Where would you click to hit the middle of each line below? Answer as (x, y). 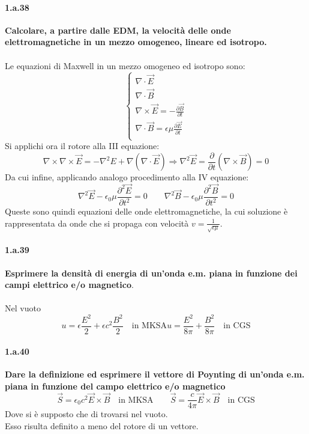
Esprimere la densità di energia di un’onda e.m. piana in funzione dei (151, 273)
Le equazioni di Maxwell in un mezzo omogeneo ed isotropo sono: (125, 65)
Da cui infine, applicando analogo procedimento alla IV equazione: (127, 177)
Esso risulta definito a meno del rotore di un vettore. (102, 426)
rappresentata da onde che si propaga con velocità (97, 223)
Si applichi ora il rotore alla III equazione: (82, 146)
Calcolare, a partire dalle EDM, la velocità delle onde (118, 30)
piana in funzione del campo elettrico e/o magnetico (115, 386)
